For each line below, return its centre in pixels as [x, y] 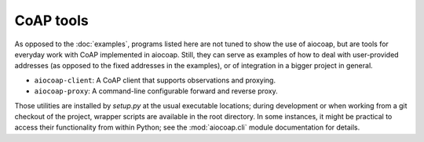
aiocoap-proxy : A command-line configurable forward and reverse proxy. [156, 91]
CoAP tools [52, 20]
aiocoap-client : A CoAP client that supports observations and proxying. [155, 80]
